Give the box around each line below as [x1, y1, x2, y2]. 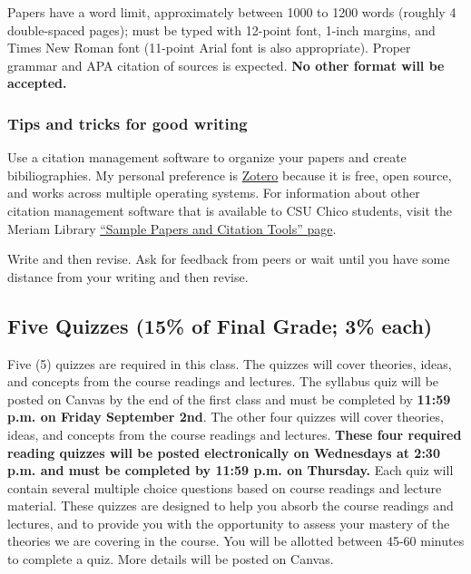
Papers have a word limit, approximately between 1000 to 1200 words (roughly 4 [7, 3, 456, 21]
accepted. [7, 73, 67, 92]
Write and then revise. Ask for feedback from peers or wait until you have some [7, 249, 450, 268]
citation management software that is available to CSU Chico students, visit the [7, 200, 452, 219]
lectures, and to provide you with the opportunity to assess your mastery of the [7, 513, 450, 532]
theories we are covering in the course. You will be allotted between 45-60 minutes [7, 531, 465, 550]
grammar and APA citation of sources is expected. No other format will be [7, 55, 445, 74]
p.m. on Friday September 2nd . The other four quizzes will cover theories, [7, 407, 444, 426]
